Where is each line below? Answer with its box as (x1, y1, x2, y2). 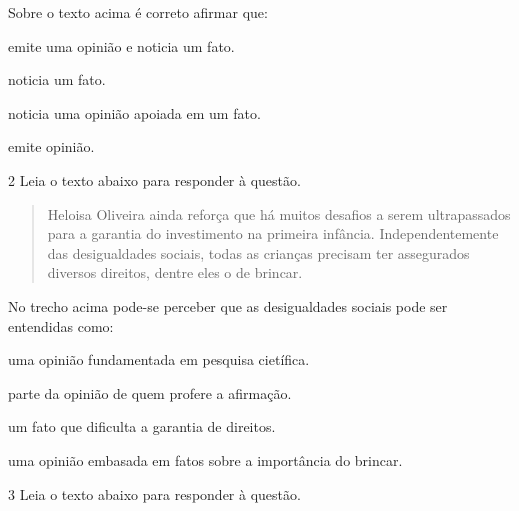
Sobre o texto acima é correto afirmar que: (8, 2, 268, 22)
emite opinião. (8, 136, 95, 157)
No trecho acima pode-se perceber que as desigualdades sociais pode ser (8, 295, 448, 316)
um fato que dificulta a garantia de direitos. (8, 416, 276, 437)
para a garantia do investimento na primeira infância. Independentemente (47, 223, 499, 244)
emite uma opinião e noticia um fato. (8, 35, 235, 56)
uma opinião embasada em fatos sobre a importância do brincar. (8, 449, 403, 470)
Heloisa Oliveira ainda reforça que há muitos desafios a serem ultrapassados (47, 203, 511, 224)
